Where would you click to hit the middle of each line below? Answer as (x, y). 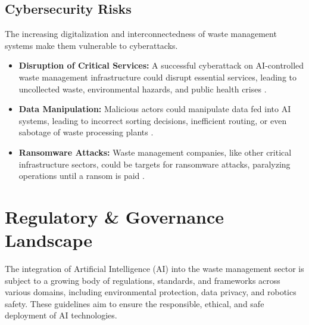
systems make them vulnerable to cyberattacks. (91, 45)
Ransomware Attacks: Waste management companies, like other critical (155, 152)
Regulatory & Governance (115, 216)
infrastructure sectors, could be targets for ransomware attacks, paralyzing (154, 164)
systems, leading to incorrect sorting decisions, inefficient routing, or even (153, 120)
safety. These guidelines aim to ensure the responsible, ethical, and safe (135, 303)
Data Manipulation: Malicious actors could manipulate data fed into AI (155, 109)
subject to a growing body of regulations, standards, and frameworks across (143, 280)
